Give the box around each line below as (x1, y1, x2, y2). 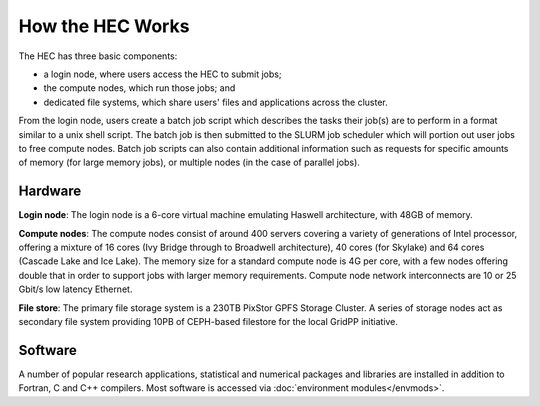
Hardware (18, 183, 82, 200)
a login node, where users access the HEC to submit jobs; (43, 68, 282, 80)
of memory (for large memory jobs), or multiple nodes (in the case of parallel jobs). (18, 156, 360, 169)
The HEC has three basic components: (18, 50, 178, 62)
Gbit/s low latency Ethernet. (18, 283, 133, 295)
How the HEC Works (18, 15, 190, 37)
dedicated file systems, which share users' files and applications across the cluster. (43, 96, 389, 108)
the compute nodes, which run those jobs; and (43, 82, 236, 94)
